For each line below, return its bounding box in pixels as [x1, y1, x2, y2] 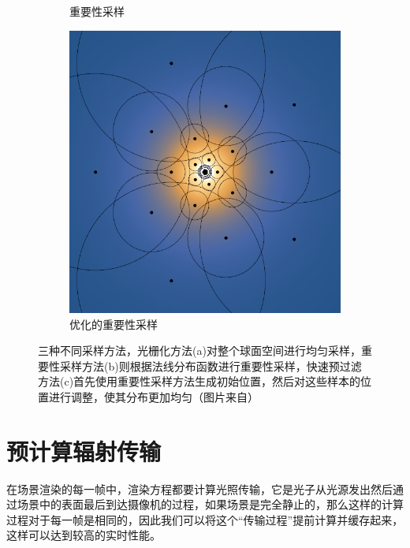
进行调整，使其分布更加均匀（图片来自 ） [48, 388, 259, 404]
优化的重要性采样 [69, 315, 158, 332]
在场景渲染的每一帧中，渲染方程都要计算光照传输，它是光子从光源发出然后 [6, 480, 393, 497]
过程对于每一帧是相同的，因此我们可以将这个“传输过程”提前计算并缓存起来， [6, 511, 404, 527]
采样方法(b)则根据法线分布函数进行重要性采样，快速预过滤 [59, 357, 362, 374]
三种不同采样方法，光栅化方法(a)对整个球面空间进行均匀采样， [38, 342, 361, 359]
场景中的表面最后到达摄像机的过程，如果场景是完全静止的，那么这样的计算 [17, 496, 404, 513]
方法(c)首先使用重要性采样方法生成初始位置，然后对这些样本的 [38, 373, 361, 390]
